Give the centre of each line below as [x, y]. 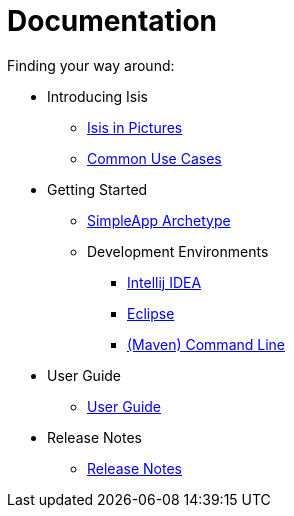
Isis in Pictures [135, 127]
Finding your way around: [91, 65]
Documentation [112, 21]
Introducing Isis [98, 96]
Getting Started [97, 189]
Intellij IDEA [164, 282]
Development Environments [178, 251]
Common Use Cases [154, 158]
